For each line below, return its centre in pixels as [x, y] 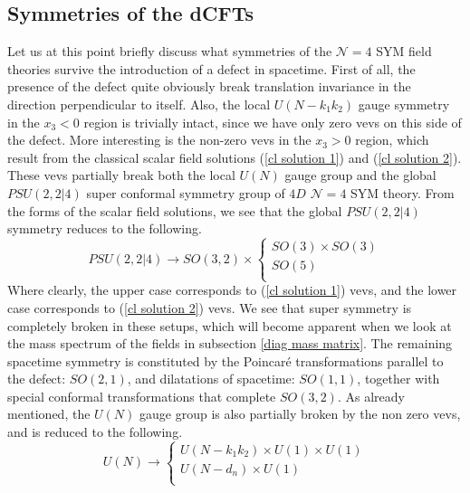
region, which [392, 140]
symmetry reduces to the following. [105, 228]
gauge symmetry [404, 104]
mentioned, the [49, 414]
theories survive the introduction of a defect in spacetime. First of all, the [211, 68]
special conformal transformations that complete [142, 396]
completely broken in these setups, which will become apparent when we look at [230, 325]
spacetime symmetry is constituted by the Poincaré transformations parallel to [225, 360]
